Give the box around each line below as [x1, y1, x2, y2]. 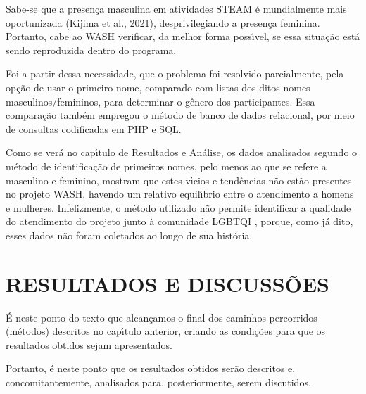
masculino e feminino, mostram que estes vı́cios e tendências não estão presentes [6, 172, 352, 187]
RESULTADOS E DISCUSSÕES [6, 269, 330, 298]
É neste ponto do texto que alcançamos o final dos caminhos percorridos [6, 310, 317, 324]
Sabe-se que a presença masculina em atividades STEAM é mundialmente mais [6, 1, 347, 15]
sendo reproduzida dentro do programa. [6, 42, 177, 57]
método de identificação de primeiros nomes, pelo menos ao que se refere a [6, 158, 327, 173]
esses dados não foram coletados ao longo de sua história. [6, 227, 253, 242]
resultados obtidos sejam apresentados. [6, 337, 172, 352]
